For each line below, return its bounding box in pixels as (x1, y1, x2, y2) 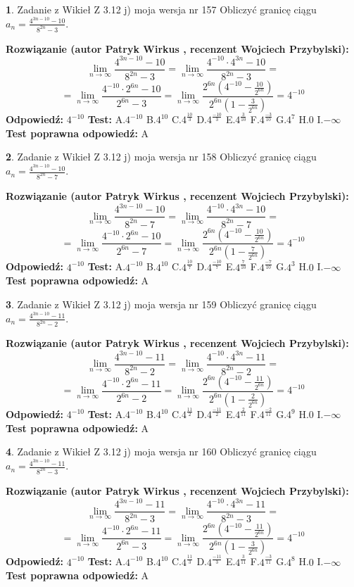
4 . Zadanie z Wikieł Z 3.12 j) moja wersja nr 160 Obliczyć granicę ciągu (6, 444, 317, 459)
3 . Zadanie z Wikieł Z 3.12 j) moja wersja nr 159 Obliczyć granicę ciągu (6, 296, 317, 311)
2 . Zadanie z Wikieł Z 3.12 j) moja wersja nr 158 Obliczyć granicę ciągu (6, 149, 317, 164)
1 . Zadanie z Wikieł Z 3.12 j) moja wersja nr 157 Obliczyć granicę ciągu (6, 2, 317, 16)
